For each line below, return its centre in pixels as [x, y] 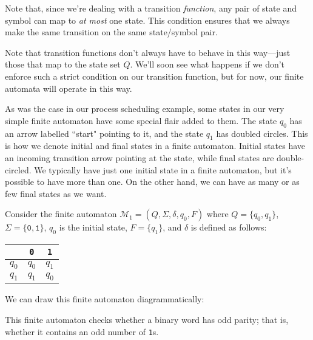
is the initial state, [93, 227]
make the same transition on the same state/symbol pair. [111, 32]
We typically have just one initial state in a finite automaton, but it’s [163, 169]
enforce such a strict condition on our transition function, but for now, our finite [154, 76]
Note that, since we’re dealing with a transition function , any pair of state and [151, 8]
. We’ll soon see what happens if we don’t [207, 64]
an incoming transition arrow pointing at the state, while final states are [140, 157]
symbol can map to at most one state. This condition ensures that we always [147, 20]
